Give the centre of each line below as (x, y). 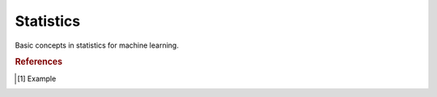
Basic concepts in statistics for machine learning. (97, 45)
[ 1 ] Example (37, 78)
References (39, 62)
